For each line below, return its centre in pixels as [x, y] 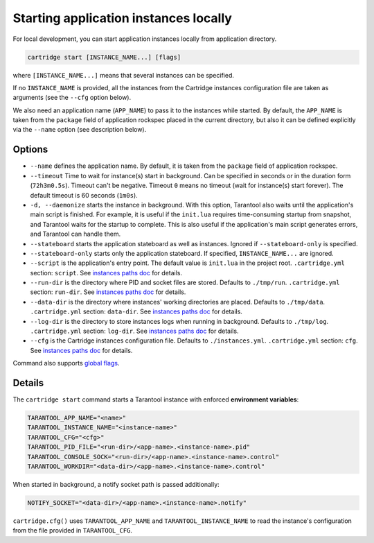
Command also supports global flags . [66, 363]
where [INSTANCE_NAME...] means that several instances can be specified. [124, 75]
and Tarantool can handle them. [75, 234]
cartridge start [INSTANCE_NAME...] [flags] [104, 57]
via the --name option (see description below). [80, 130]
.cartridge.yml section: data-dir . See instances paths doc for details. [136, 311]
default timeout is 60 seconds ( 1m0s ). [84, 195]
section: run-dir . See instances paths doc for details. [108, 292]
